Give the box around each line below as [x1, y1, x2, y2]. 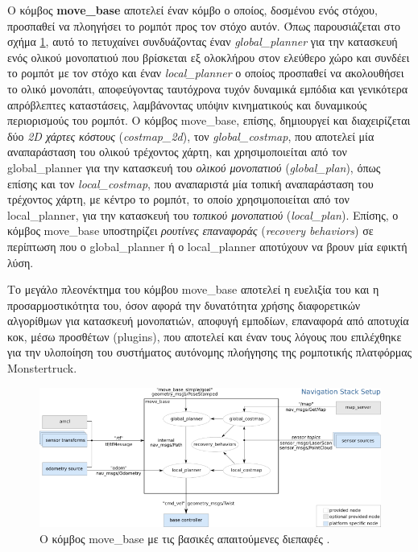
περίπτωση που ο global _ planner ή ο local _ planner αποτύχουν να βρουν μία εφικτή [7, 237, 408, 254]
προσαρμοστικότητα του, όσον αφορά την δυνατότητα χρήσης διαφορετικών [7, 296, 361, 313]
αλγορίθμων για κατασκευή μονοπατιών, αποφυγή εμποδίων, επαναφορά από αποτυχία [7, 312, 409, 329]
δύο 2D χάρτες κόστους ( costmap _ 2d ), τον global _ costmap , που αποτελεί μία [7, 127, 375, 144]
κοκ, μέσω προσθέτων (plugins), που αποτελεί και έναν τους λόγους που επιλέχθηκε [7, 327, 402, 344]
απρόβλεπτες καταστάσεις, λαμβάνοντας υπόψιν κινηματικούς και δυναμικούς [7, 96, 367, 113]
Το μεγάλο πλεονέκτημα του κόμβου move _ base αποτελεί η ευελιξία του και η [7, 281, 379, 298]
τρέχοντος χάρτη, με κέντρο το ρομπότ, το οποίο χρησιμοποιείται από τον [7, 191, 350, 208]
